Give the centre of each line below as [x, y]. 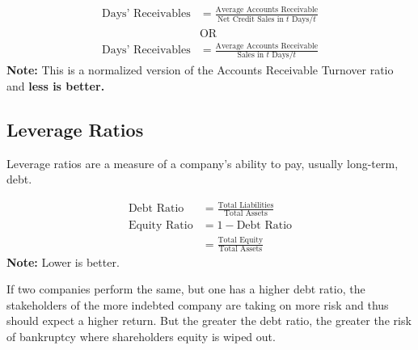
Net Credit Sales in [250, 19]
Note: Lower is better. [63, 261]
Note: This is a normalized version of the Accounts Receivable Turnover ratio [200, 70]
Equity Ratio [160, 226]
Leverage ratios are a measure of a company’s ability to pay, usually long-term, [203, 163]
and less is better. [56, 85]
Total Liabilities [246, 205]
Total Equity [241, 240]
